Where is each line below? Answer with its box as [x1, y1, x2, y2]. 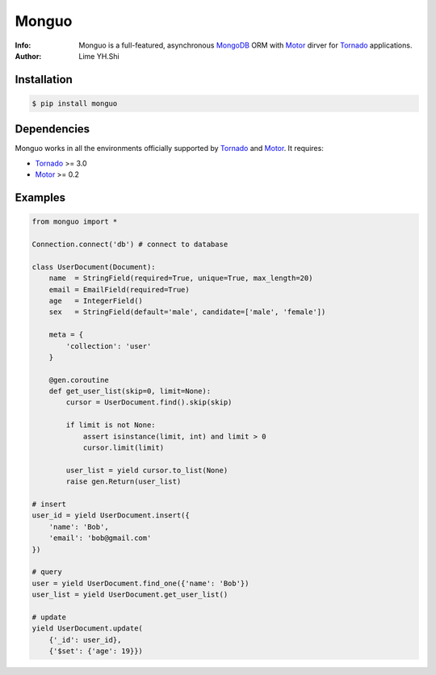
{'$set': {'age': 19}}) [48, 647, 143, 656]
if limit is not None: [65, 421, 157, 430]
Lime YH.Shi [78, 51, 120, 61]
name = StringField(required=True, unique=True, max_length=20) [48, 274, 313, 283]
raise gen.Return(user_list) [65, 477, 182, 486]
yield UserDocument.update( [31, 624, 143, 633]
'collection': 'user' [65, 342, 152, 350]
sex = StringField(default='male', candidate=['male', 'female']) [48, 308, 326, 317]
